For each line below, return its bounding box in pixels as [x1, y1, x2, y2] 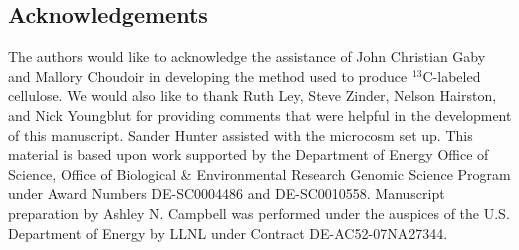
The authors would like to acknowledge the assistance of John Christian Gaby [8, 46, 486, 67]
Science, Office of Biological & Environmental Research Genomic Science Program [8, 163, 511, 184]
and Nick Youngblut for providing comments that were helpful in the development [8, 104, 512, 125]
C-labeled [422, 65, 481, 86]
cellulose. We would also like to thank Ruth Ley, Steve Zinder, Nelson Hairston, [8, 85, 497, 106]
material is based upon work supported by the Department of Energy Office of [8, 144, 489, 165]
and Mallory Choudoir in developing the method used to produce [8, 65, 408, 86]
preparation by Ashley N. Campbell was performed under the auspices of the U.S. [8, 202, 510, 223]
